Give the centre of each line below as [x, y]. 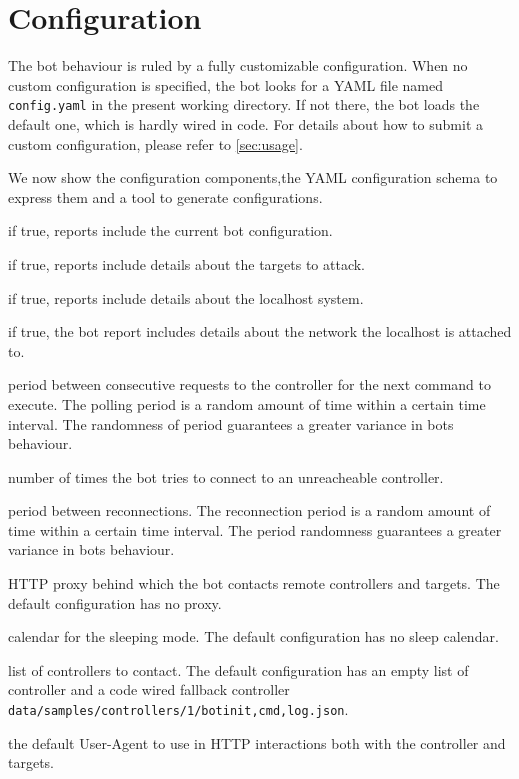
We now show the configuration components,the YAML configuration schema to [253, 177]
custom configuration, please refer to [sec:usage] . [155, 143]
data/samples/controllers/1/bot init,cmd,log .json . [178, 709]
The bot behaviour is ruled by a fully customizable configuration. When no [238, 65]
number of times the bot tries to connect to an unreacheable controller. [226, 476]
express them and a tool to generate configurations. [165, 196]
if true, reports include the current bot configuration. [170, 230]
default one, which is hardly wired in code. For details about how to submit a [246, 123]
